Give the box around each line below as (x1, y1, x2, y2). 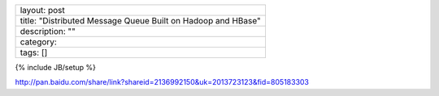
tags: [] (20, 47, 48, 58)
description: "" (20, 26, 76, 36)
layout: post (20, 5, 65, 15)
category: (20, 36, 57, 48)
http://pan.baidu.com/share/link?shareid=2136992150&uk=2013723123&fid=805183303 (15, 77, 309, 87)
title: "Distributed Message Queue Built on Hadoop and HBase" (20, 15, 261, 26)
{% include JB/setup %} (15, 63, 97, 72)
